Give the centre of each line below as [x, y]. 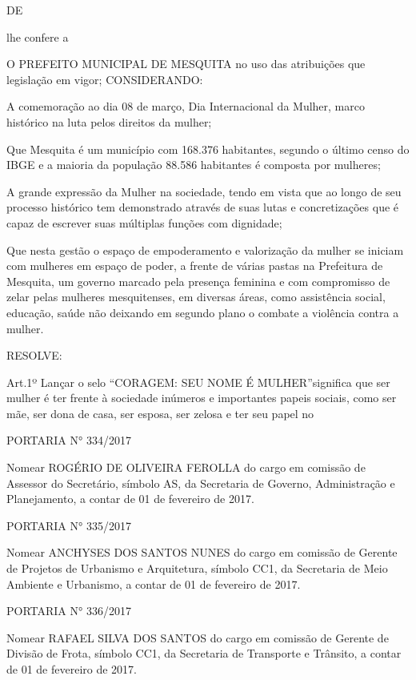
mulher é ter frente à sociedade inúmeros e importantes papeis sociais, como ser [202, 398]
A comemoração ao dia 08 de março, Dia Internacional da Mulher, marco [186, 106]
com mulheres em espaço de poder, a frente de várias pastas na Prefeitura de [195, 266]
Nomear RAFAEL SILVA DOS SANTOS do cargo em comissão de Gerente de [198, 637]
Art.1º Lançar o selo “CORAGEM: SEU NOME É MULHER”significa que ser [198, 382]
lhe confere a [38, 36]
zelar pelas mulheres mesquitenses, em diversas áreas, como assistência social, [196, 297]
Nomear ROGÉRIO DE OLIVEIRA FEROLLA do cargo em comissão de [186, 467]
